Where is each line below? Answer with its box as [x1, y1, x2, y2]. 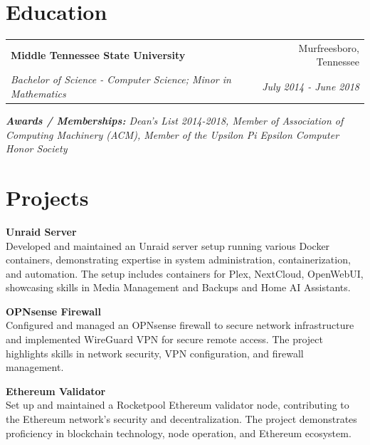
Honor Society [6, 141, 68, 156]
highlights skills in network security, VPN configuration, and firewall [6, 345, 304, 360]
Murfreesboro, [298, 40, 359, 55]
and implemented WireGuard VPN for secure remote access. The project [6, 332, 323, 347]
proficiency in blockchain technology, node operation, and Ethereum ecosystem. [6, 425, 351, 440]
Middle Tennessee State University [11, 47, 186, 62]
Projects [6, 182, 89, 211]
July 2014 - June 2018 [262, 79, 359, 94]
